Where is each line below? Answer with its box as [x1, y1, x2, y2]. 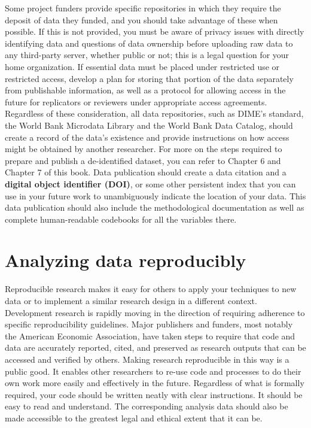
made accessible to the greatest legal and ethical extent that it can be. [5, 411, 263, 424]
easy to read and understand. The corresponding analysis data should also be [5, 400, 288, 412]
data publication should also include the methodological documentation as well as [5, 201, 304, 214]
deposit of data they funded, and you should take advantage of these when [5, 13, 278, 26]
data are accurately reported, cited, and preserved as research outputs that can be [5, 341, 306, 354]
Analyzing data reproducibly [5, 248, 246, 272]
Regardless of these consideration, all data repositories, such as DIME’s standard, [5, 107, 304, 120]
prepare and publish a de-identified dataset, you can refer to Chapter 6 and [5, 154, 281, 166]
